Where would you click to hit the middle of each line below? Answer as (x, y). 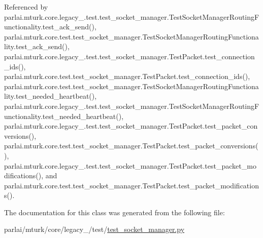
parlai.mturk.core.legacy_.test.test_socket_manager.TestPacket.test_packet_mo (130, 165)
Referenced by (26, 7)
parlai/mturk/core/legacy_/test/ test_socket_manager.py (94, 229)
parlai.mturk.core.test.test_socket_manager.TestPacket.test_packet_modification (131, 185)
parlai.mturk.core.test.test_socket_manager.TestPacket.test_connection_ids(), (127, 76)
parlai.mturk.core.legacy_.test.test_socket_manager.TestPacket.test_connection (129, 56)
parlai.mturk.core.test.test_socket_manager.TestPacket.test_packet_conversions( (131, 146)
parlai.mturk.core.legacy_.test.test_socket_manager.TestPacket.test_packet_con (131, 126)
